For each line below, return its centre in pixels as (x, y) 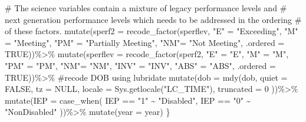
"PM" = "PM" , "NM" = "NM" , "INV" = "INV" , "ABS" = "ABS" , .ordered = (140, 65)
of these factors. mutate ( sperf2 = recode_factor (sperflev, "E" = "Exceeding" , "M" (152, 31)
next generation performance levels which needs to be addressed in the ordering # (153, 19)
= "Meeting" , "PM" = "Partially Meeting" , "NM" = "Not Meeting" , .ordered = (145, 42)
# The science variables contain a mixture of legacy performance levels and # (146, 8)
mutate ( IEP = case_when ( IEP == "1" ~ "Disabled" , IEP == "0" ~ (128, 100)
